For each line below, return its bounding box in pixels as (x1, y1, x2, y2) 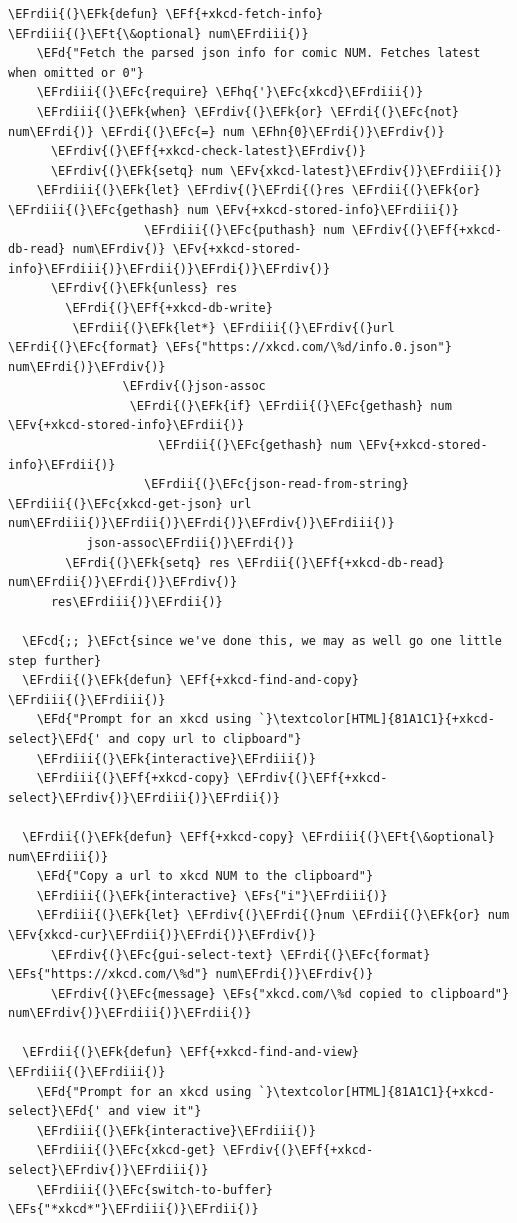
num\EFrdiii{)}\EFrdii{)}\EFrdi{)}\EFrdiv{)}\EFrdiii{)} (8, 516, 395, 531)
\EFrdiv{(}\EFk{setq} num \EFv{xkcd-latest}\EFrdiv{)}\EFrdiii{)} (50, 163, 502, 178)
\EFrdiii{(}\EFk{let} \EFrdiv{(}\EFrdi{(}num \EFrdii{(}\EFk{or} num (36, 908, 510, 923)
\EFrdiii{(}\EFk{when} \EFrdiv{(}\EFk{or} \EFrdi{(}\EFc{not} (36, 104, 460, 119)
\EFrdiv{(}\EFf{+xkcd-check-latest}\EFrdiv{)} (50, 144, 366, 159)
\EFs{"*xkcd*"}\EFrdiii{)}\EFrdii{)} (8, 1202, 259, 1217)
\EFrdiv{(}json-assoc (122, 379, 266, 394)
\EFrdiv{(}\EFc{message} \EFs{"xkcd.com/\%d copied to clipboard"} (50, 986, 510, 1001)
